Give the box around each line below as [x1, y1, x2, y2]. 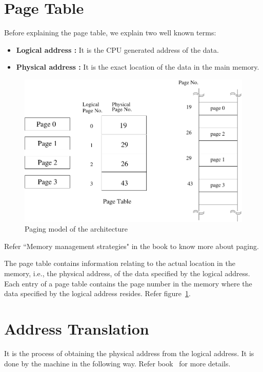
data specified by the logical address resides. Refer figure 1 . [4, 288, 191, 299]
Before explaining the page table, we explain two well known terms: [4, 27, 216, 38]
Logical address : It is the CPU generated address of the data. [16, 44, 219, 55]
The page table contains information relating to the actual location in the [4, 258, 235, 268]
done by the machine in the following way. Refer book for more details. [4, 358, 231, 368]
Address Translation [4, 318, 149, 339]
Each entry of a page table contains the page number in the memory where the [4, 278, 252, 288]
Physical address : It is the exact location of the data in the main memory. [16, 61, 259, 72]
